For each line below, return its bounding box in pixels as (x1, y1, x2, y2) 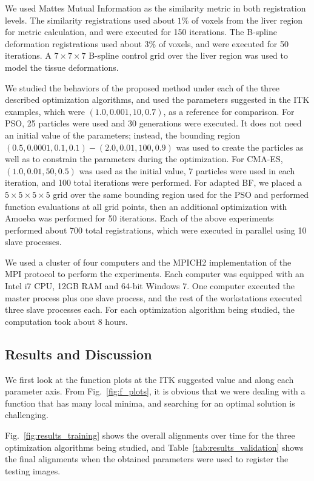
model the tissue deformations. (5, 61, 119, 73)
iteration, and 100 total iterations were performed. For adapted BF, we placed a (5, 176, 302, 189)
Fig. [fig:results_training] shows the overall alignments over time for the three (5, 429, 295, 442)
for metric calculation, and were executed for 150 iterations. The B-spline (5, 25, 277, 38)
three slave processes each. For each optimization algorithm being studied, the (5, 303, 295, 316)
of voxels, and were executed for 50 (158, 37, 289, 50)
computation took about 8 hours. (5, 315, 128, 327)
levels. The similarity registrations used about (5, 13, 175, 26)
